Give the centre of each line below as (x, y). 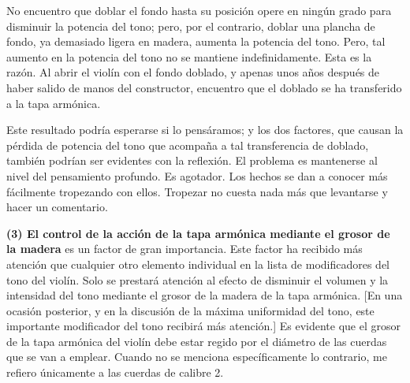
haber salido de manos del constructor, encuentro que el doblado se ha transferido (204, 87)
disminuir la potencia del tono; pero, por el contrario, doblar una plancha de (191, 26)
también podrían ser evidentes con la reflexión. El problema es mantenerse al (192, 160)
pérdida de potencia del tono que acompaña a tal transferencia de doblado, (188, 145)
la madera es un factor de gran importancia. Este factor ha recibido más (184, 249)
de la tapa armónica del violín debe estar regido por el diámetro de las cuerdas (197, 341)
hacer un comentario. (57, 207)
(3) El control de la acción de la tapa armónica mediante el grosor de (198, 233)
